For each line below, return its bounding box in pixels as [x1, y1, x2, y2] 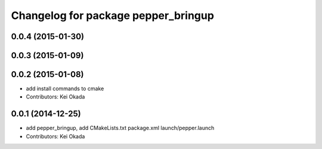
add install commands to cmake [26, 85, 104, 92]
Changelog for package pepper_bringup [11, 9, 215, 22]
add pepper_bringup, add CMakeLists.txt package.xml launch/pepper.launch [26, 125, 215, 132]
